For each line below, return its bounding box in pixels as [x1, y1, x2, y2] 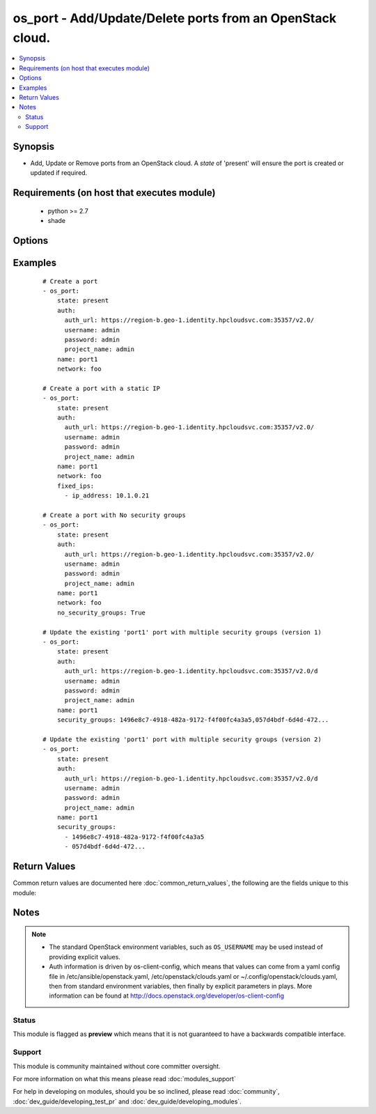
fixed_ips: [56, 481, 95, 490]
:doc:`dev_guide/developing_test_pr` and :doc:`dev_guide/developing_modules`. [13, 1097, 242, 1106]
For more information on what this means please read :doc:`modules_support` [13, 1074, 236, 1083]
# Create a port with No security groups [42, 511, 186, 519]
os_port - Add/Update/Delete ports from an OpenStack [13, 10, 337, 26]
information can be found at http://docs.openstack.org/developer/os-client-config [49, 991, 285, 1000]
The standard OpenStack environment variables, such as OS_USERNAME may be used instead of [49, 943, 323, 951]
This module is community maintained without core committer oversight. [13, 1062, 221, 1070]
